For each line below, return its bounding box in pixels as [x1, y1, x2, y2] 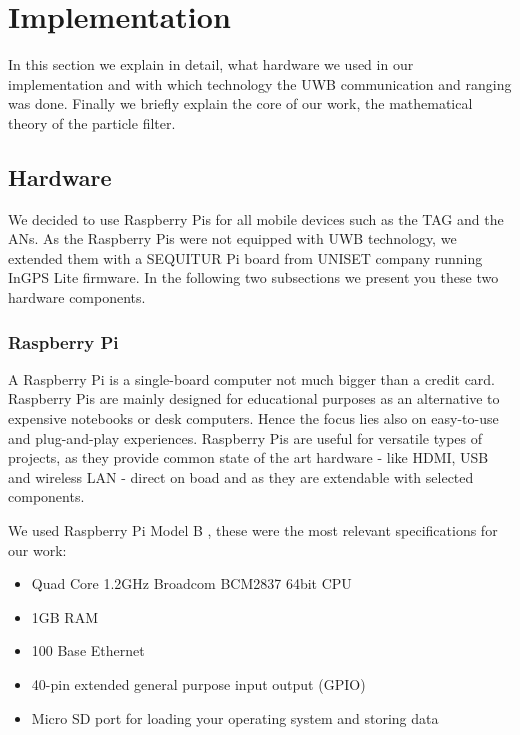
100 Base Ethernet [31, 640, 145, 661]
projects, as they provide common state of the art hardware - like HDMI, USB [8, 447, 489, 468]
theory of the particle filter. [8, 112, 176, 133]
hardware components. [8, 287, 146, 308]
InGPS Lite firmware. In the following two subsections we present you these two [8, 267, 499, 288]
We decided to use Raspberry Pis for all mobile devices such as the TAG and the [8, 208, 504, 229]
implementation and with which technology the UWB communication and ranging [8, 73, 512, 94]
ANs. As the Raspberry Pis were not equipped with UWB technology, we [8, 228, 457, 249]
